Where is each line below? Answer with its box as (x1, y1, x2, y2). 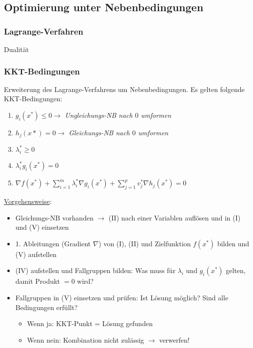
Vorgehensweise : (4, 196, 52, 206)
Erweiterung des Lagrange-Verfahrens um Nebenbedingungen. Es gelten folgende (4, 84, 245, 94)
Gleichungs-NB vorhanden (15, 212, 94, 222)
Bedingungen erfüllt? (15, 302, 78, 312)
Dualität (4, 44, 29, 54)
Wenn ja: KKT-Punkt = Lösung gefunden (27, 318, 153, 329)
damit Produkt (15, 276, 60, 286)
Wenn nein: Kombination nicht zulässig (27, 334, 144, 345)
